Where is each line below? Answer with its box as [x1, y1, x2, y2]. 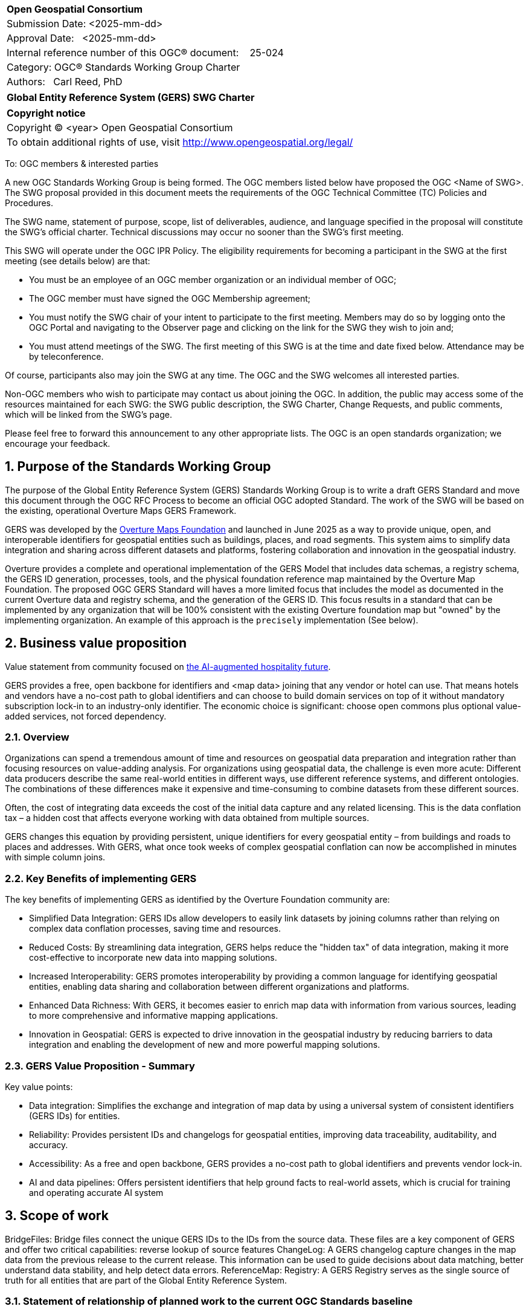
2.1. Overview [5, 731, 69, 744]
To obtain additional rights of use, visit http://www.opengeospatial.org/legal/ [7, 136, 353, 148]
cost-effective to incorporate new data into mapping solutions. [29, 952, 277, 963]
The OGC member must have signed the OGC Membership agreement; [29, 293, 310, 304]
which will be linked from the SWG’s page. [5, 409, 172, 420]
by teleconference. [29, 351, 104, 362]
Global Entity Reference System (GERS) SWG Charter [7, 91, 255, 103]
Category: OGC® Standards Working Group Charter [7, 61, 240, 73]
